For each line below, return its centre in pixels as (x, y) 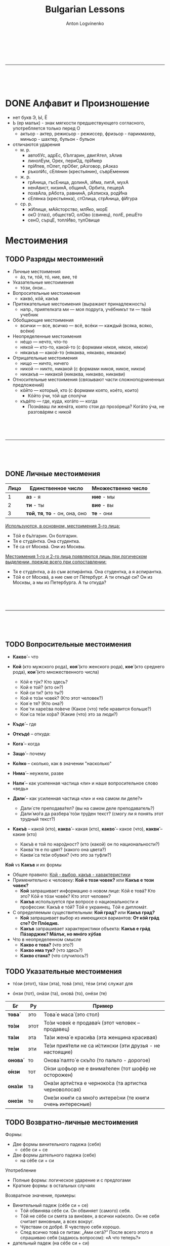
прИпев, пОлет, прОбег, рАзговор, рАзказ (73, 166)
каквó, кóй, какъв (39, 298)
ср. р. (26, 204)
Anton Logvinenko (85, 23)
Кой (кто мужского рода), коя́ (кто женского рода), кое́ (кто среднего (89, 666)
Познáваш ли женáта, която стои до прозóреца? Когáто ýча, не (96, 406)
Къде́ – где (24, 724)
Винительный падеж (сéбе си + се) (50, 1205)
